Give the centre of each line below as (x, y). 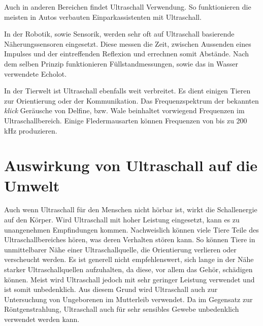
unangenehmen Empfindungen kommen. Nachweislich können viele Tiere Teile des (131, 229)
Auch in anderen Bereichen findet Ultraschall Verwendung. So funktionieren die (128, 7)
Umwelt (32, 185)
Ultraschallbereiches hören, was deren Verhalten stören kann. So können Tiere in (130, 239)
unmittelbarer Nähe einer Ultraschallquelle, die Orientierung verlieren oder (120, 249)
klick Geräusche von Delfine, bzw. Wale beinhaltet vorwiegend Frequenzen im (124, 110)
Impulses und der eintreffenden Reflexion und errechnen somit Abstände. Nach (127, 54)
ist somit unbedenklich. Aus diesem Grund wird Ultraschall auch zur (111, 289)
